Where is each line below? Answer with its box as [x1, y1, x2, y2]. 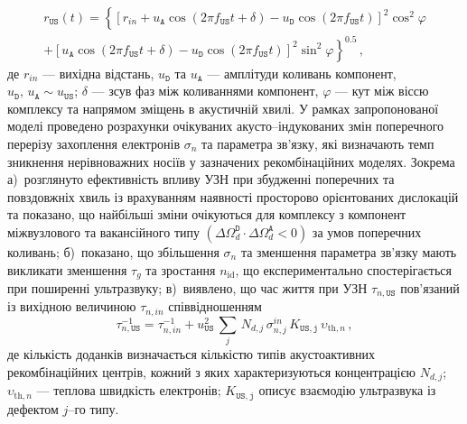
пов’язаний [400, 278, 460, 297]
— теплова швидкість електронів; [36, 381, 221, 400]
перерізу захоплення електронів [7, 134, 181, 152]
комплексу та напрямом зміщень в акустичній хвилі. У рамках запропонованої [7, 98, 439, 117]
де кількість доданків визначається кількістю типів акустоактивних [7, 345, 375, 364]
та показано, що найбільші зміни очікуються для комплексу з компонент [7, 205, 406, 224]
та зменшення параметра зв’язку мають [240, 242, 457, 261]
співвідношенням [168, 297, 262, 316]
